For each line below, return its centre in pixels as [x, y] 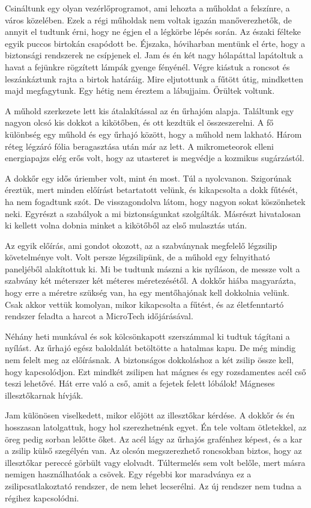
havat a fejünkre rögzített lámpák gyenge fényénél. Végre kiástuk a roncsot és [147, 66]
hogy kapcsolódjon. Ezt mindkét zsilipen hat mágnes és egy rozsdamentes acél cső [155, 371]
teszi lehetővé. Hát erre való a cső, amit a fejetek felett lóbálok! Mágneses [140, 383]
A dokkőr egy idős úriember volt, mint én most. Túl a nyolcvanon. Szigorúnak [148, 178]
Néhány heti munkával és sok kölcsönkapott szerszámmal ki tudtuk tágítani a [147, 336]
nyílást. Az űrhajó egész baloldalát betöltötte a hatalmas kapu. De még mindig [150, 348]
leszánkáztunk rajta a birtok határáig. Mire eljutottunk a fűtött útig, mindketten [154, 78]
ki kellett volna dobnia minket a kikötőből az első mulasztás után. [126, 225]
